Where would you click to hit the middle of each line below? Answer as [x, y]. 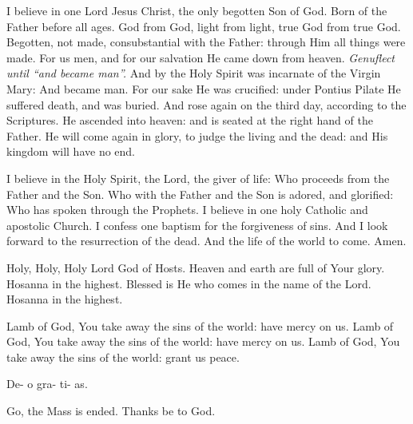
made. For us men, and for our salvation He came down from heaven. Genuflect [201, 57]
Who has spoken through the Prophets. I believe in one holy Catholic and [187, 210]
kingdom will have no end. [71, 151]
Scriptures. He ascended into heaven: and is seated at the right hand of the [190, 120]
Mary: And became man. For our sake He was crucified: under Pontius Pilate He [204, 88]
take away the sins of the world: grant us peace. [123, 357]
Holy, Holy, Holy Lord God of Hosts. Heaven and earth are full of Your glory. [196, 267]
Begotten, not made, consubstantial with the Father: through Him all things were [206, 42]
